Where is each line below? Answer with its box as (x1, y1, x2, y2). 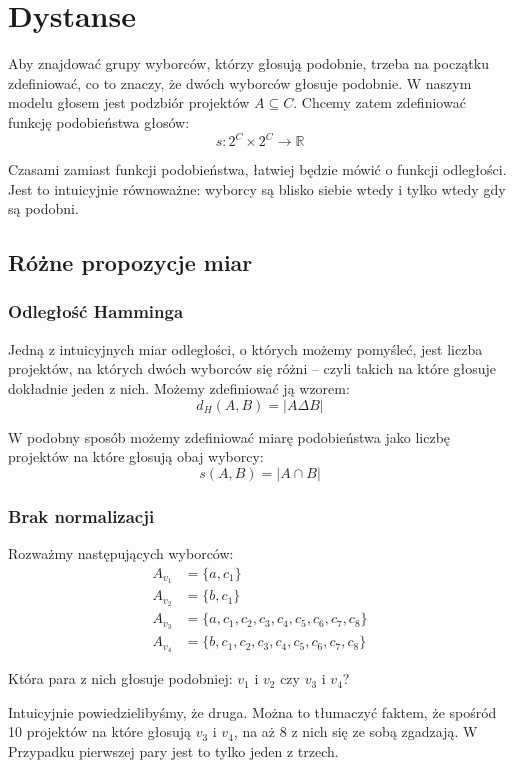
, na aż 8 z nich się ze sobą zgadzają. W (233, 721, 478, 742)
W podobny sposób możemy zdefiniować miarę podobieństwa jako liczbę (8, 426, 451, 447)
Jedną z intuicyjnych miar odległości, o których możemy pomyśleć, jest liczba (8, 338, 483, 359)
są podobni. (8, 198, 79, 219)
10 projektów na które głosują (8, 721, 191, 742)
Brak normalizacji (8, 503, 155, 528)
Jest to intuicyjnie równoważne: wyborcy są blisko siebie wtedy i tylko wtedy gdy (8, 178, 506, 199)
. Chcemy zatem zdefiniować (293, 92, 466, 113)
